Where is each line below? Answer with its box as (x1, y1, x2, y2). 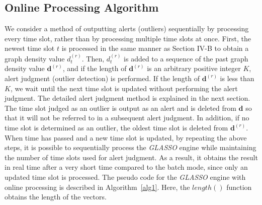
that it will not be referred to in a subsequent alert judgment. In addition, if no (5, 112, 249, 123)
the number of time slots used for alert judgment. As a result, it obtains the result (5, 152, 258, 162)
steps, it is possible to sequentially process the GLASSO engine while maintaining (5, 142, 256, 153)
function (226, 181, 252, 192)
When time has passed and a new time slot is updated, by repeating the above (5, 132, 247, 143)
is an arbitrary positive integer (147, 63, 241, 74)
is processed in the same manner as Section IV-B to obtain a (61, 43, 249, 53)
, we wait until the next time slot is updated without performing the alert (10, 83, 238, 93)
